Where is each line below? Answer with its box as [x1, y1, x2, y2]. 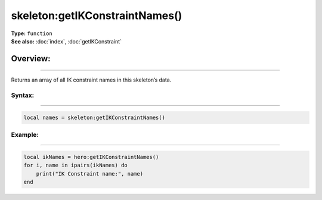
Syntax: [11, 91, 35, 99]
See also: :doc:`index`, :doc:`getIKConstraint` [11, 37, 122, 45]
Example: [11, 131, 39, 139]
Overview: [11, 54, 51, 64]
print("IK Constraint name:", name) [36, 170, 143, 177]
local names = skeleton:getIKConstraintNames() [23, 114, 165, 121]
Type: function [11, 30, 53, 37]
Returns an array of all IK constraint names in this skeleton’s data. [11, 76, 172, 83]
